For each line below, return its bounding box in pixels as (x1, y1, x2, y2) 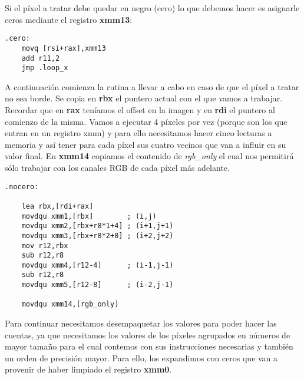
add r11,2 (21, 54, 60, 62)
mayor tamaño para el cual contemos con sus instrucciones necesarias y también (5, 340, 293, 352)
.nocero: (5, 182, 39, 191)
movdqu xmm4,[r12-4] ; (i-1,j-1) (21, 261, 174, 269)
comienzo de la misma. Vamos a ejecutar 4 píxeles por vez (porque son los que (5, 115, 288, 127)
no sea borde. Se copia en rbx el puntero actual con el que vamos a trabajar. (5, 92, 283, 104)
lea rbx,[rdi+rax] (21, 202, 94, 210)
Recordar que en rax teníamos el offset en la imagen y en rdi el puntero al (5, 104, 275, 116)
